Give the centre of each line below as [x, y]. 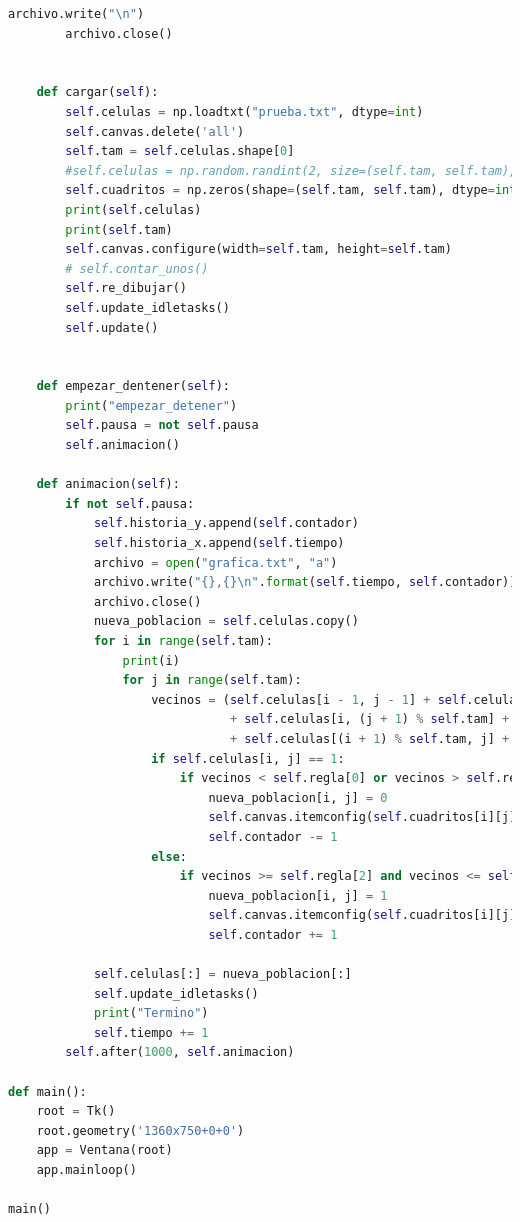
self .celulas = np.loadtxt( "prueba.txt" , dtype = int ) [244, 111]
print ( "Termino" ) [151, 1013]
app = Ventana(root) [104, 1150]
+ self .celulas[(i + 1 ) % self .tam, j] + [369, 738]
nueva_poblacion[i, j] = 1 [298, 895]
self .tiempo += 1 [151, 1032]
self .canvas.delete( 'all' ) [155, 131]
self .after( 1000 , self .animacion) [180, 1052]
